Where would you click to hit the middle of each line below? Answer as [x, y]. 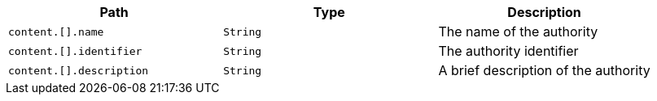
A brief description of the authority [544, 70]
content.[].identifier [75, 51]
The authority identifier [508, 51]
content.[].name [56, 32]
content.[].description [79, 70]
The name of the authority [518, 32]
